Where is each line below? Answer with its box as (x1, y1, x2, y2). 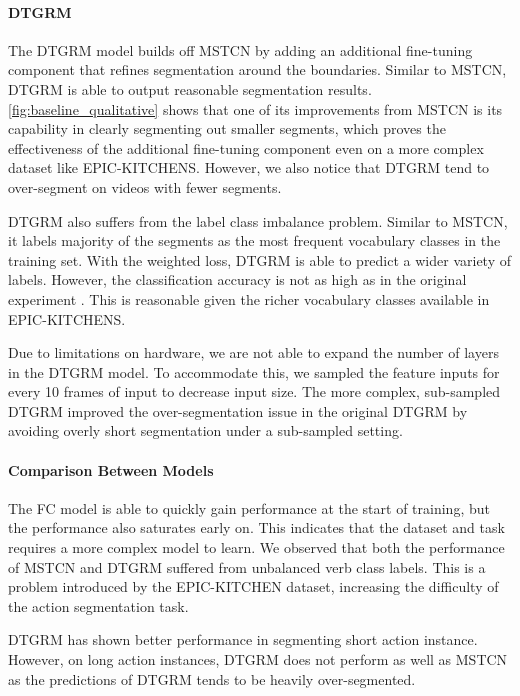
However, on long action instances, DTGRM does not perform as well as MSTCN (8, 649, 508, 670)
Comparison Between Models (8, 459, 214, 480)
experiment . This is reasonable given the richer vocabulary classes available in (8, 288, 490, 309)
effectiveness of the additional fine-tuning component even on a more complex (8, 137, 484, 158)
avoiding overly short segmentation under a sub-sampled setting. (8, 420, 403, 441)
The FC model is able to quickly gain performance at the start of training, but (8, 497, 490, 518)
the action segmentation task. (8, 595, 189, 616)
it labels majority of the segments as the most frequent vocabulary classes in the (8, 230, 501, 251)
